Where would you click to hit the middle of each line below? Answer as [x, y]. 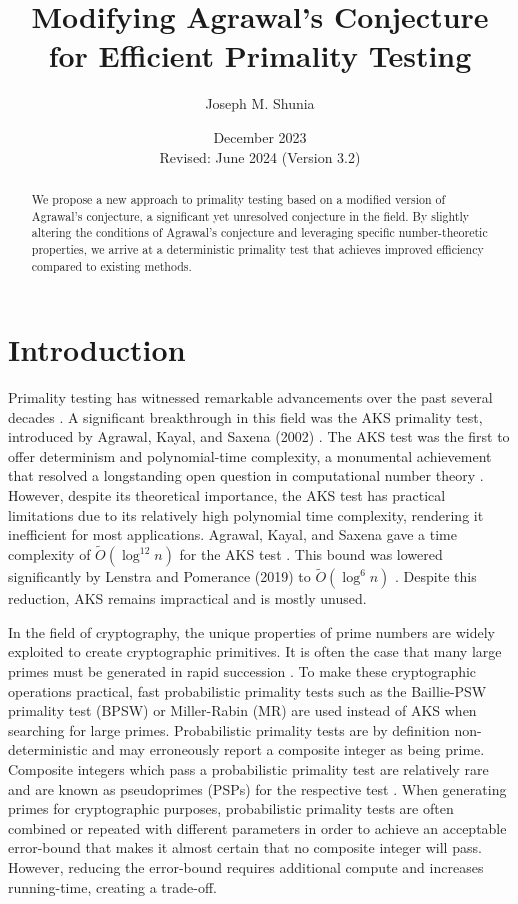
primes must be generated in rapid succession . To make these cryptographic [242, 671]
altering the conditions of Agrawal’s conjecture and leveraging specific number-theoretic [259, 232]
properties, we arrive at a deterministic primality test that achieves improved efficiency [257, 248]
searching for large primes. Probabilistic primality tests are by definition [229, 729]
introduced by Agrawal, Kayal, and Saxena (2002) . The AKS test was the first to [259, 436]
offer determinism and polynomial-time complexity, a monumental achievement [250, 455]
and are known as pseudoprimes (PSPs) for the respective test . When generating [257, 788]
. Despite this [436, 576]
